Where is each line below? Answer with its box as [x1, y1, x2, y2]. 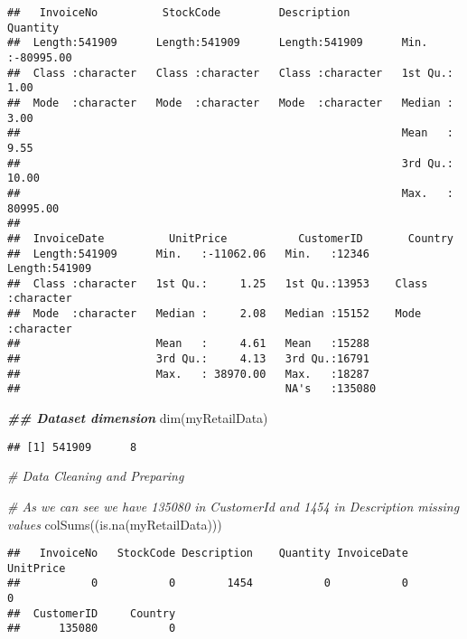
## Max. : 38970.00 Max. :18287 [7, 367, 369, 381]
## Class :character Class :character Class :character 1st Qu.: [7, 66, 453, 80]
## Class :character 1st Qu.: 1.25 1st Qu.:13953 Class [7, 277, 428, 290]
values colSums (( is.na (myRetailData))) [7, 514, 222, 533]
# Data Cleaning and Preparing [7, 466, 184, 485]
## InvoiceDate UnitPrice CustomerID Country [7, 231, 453, 245]
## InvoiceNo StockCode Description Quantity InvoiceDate [7, 547, 408, 560]
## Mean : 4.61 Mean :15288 [7, 337, 369, 351]
